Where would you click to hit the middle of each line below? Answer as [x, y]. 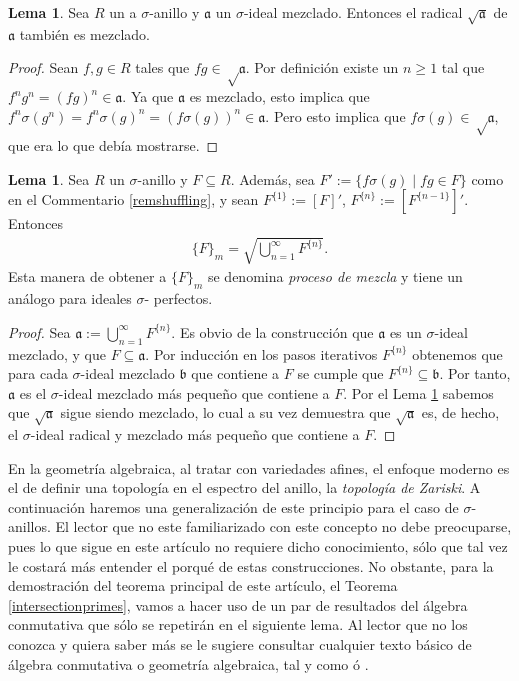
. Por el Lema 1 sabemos [418, 392]
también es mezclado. [84, 33]
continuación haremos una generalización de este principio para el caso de [233, 506]
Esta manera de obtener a [87, 276]
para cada [38, 373]
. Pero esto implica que [335, 115]
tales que [162, 67]
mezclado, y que [57, 353]
